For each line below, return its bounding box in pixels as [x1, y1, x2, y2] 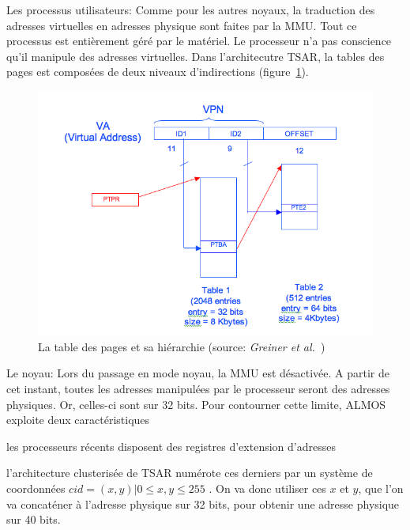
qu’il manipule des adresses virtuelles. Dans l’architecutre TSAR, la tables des [6, 47, 385, 64]
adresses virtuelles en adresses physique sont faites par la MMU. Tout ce [6, 17, 357, 33]
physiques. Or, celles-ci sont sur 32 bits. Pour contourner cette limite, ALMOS [6, 396, 386, 412]
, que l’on [358, 479, 404, 496]
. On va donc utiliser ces [209, 479, 326, 496]
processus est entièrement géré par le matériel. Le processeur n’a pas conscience [6, 32, 392, 49]
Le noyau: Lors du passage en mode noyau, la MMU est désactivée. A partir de [6, 365, 390, 381]
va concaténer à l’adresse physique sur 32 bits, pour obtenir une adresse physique [6, 495, 400, 512]
